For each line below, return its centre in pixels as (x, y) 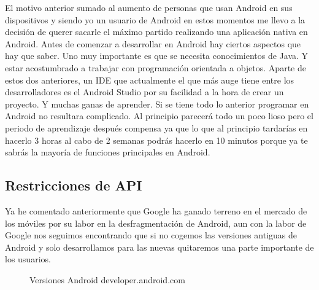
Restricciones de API (74, 185)
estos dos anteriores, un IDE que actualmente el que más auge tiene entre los (150, 80)
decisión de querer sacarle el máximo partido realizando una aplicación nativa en (156, 32)
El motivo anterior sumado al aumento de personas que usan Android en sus (149, 7)
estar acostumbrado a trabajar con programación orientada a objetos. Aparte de (156, 67)
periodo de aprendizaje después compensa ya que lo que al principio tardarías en (156, 127)
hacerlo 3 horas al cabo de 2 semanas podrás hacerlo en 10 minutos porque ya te (156, 140)
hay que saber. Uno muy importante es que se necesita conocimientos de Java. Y (157, 56)
